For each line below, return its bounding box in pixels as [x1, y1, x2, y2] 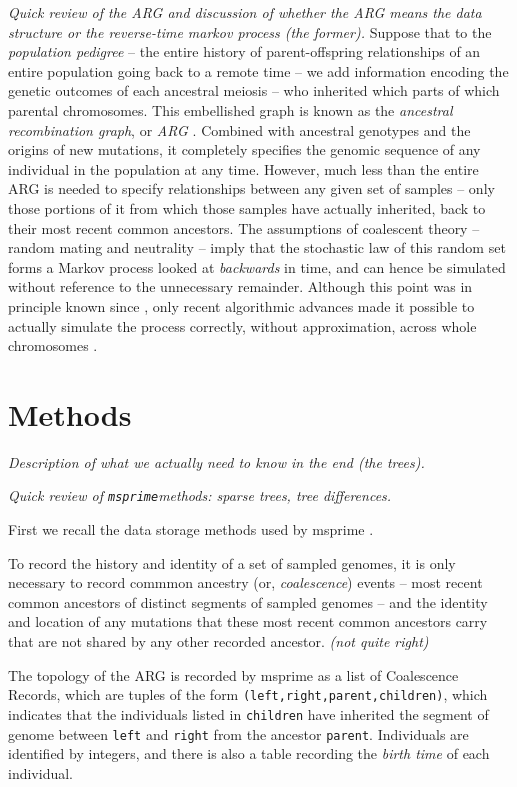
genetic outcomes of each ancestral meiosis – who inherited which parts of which [8, 80, 500, 101]
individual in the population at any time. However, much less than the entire [8, 158, 479, 179]
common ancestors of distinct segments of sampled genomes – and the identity [8, 591, 488, 612]
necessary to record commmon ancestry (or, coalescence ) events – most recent [8, 572, 483, 593]
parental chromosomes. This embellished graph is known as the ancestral [8, 99, 453, 120]
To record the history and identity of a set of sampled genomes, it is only [8, 552, 456, 573]
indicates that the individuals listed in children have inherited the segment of [8, 703, 489, 724]
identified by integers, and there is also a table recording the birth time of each [8, 743, 490, 764]
